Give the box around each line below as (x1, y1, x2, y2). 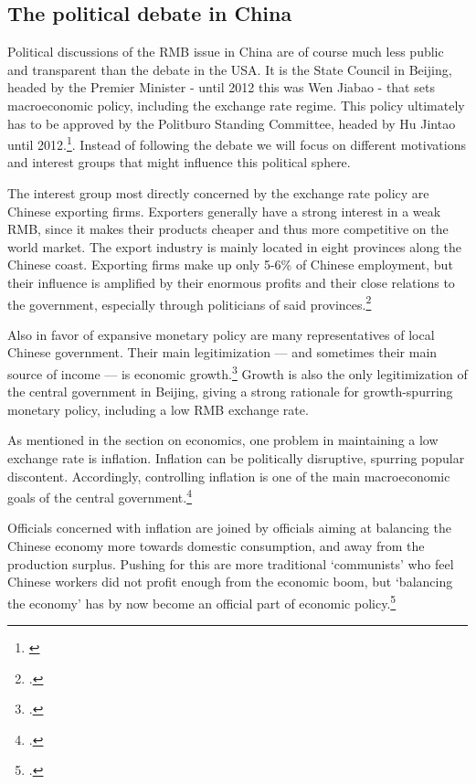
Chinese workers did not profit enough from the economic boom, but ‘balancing (7, 572, 453, 591)
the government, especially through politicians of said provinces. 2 (7, 291, 372, 313)
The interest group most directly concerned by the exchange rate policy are (7, 184, 429, 203)
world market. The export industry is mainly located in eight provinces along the (7, 237, 462, 256)
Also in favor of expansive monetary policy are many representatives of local (7, 324, 435, 344)
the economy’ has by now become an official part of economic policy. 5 (7, 590, 397, 612)
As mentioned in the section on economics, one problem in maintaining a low (7, 430, 439, 450)
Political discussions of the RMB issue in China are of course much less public (7, 42, 444, 61)
